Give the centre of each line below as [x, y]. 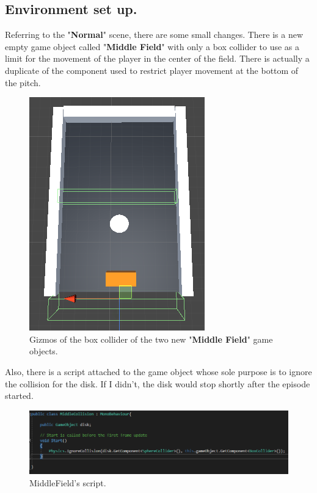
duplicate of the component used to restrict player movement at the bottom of [152, 70]
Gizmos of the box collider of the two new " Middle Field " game [151, 339]
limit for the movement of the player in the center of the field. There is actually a [157, 58]
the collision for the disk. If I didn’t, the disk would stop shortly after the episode [158, 383]
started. [19, 396]
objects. [44, 351]
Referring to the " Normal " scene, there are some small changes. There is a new [154, 35]
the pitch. [23, 82]
